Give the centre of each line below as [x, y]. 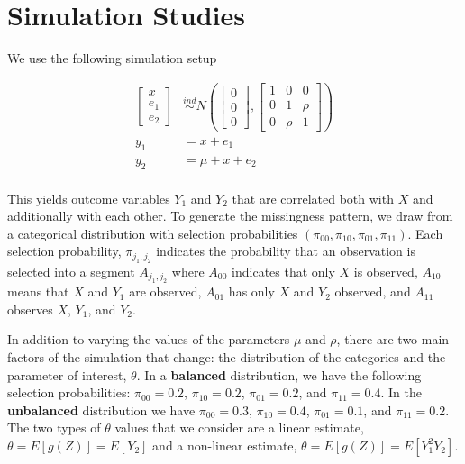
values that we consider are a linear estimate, [239, 428]
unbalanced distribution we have [101, 409]
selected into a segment [71, 271]
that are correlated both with [313, 198]
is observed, [386, 271]
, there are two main [393, 339]
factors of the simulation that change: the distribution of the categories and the [227, 356]
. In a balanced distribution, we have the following [279, 374]
